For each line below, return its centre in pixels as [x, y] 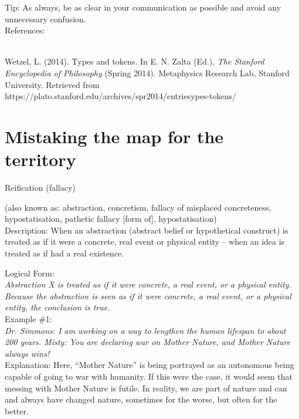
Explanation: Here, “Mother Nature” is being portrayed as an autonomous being [149, 365]
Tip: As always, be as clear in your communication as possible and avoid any [143, 7]
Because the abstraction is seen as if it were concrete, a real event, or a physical [148, 295]
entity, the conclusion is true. [57, 307]
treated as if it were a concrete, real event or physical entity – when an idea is [145, 241]
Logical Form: [30, 273]
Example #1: [28, 319]
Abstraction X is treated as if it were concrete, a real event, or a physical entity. [148, 284]
